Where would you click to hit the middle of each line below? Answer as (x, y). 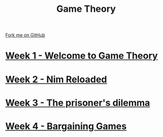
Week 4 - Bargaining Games (66, 126)
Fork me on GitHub (25, 35)
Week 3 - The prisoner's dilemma (78, 103)
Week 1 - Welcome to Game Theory (81, 56)
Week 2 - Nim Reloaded (56, 79)
